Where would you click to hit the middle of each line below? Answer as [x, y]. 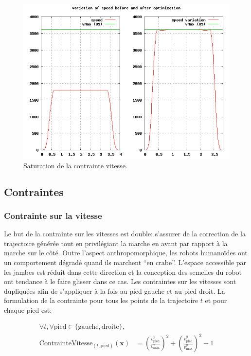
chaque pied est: [28, 310]
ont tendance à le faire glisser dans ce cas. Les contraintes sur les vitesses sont [120, 281]
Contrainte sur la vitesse [53, 215]
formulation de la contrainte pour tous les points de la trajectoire [101, 300]
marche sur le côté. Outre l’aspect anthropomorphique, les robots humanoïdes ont [126, 253]
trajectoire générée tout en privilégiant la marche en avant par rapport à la [116, 243]
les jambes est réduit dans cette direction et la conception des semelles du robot [123, 272]
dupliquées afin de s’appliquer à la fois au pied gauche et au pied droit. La [115, 291]
